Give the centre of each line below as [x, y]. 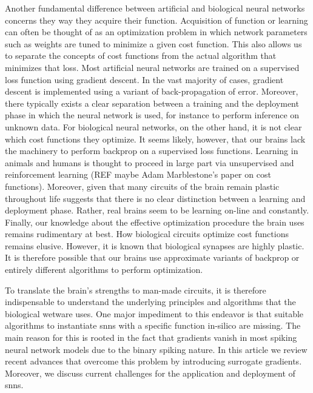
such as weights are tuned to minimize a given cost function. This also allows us [153, 43]
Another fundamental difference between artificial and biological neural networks [155, 8]
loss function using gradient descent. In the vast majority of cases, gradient [144, 79]
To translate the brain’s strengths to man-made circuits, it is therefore [136, 290]
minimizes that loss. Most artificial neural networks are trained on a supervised [152, 67]
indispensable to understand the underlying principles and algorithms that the [150, 302]
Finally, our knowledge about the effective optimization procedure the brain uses [155, 222]
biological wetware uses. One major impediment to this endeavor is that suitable [154, 313]
